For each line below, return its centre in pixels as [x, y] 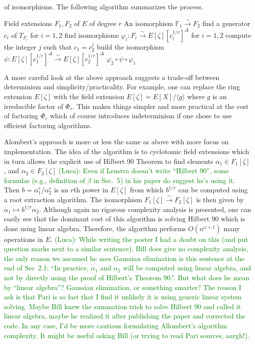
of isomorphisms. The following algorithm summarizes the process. [104, 6]
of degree [103, 23]
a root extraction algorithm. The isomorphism [73, 199]
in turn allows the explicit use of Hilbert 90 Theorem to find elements [109, 161]
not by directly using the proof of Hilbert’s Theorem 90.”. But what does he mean [127, 278]
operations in [24, 239]
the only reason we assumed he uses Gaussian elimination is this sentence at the [124, 258]
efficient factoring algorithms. [48, 125]
